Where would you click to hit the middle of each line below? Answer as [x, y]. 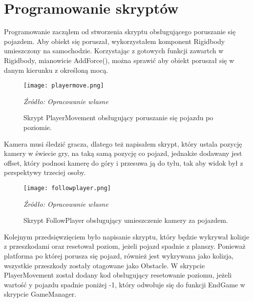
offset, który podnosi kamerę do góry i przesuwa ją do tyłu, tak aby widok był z [124, 162]
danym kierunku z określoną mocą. [56, 70]
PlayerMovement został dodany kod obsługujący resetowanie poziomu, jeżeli [118, 275]
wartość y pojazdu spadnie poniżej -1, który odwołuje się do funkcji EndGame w [125, 284]
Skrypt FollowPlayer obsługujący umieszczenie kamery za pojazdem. [126, 220]
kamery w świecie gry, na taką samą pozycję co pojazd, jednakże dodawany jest [123, 153]
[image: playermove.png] [64, 86]
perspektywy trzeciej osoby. [45, 172]
